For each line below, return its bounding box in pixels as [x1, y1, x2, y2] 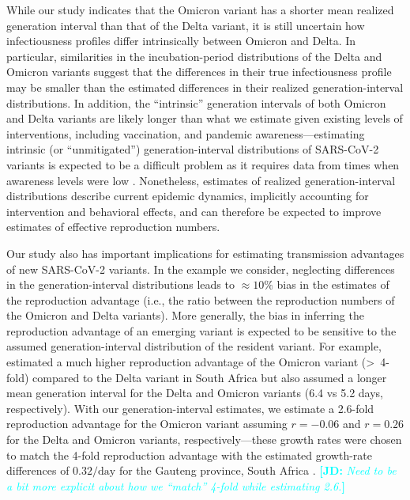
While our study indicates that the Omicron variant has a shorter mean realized [6, 2, 394, 17]
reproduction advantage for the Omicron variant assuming [6, 415, 288, 432]
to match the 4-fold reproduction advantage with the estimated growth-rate [6, 446, 373, 463]
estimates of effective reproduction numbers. [6, 218, 220, 235]
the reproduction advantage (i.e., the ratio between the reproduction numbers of [6, 291, 395, 308]
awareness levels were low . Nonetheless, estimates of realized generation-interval [6, 172, 396, 188]
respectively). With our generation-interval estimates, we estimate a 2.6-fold [6, 400, 374, 416]
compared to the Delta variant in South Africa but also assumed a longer [32, 369, 387, 385]
